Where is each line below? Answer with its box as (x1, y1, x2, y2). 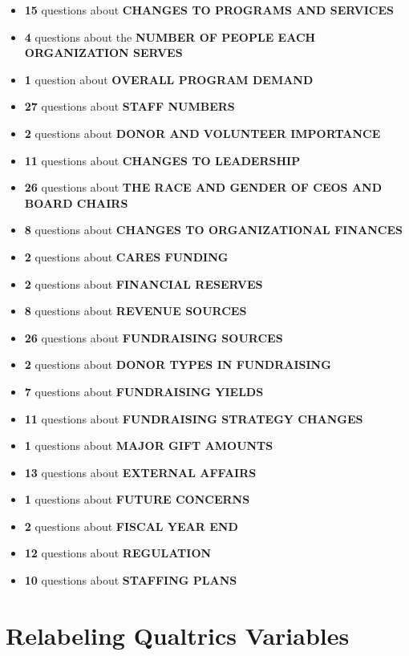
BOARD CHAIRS (24, 194, 128, 211)
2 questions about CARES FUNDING (24, 248, 229, 265)
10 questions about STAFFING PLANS (24, 572, 237, 589)
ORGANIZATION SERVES (24, 44, 183, 61)
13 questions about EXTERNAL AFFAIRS (24, 464, 257, 480)
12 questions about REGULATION (24, 545, 212, 561)
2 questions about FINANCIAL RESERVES (24, 275, 263, 292)
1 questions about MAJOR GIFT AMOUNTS (24, 437, 273, 454)
